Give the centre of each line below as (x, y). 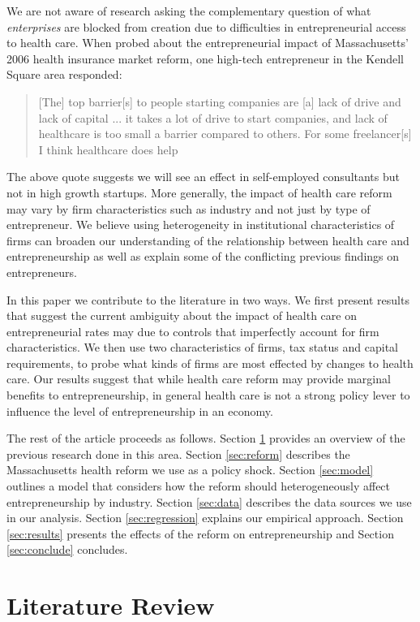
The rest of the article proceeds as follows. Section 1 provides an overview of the (206, 438)
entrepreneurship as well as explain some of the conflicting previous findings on (203, 256)
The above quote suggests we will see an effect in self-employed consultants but (204, 177)
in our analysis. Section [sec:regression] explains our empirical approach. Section (205, 518)
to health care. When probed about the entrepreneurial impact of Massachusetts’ (208, 43)
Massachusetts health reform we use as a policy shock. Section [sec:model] (190, 470)
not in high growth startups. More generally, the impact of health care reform (199, 192)
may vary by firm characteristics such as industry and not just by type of (189, 208)
